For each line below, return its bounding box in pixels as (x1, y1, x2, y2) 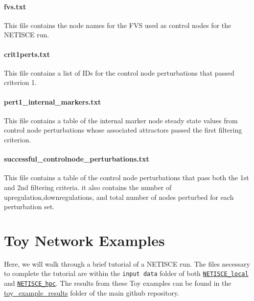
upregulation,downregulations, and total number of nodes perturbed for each (4, 192, 234, 202)
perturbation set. (4, 201, 55, 212)
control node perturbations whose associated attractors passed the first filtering (4, 125, 242, 135)
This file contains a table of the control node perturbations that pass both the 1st (4, 172, 249, 183)
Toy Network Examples (4, 230, 165, 250)
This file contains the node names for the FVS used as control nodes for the (4, 20, 231, 30)
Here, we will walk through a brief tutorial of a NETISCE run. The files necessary (4, 258, 250, 269)
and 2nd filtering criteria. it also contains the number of (4, 182, 172, 192)
